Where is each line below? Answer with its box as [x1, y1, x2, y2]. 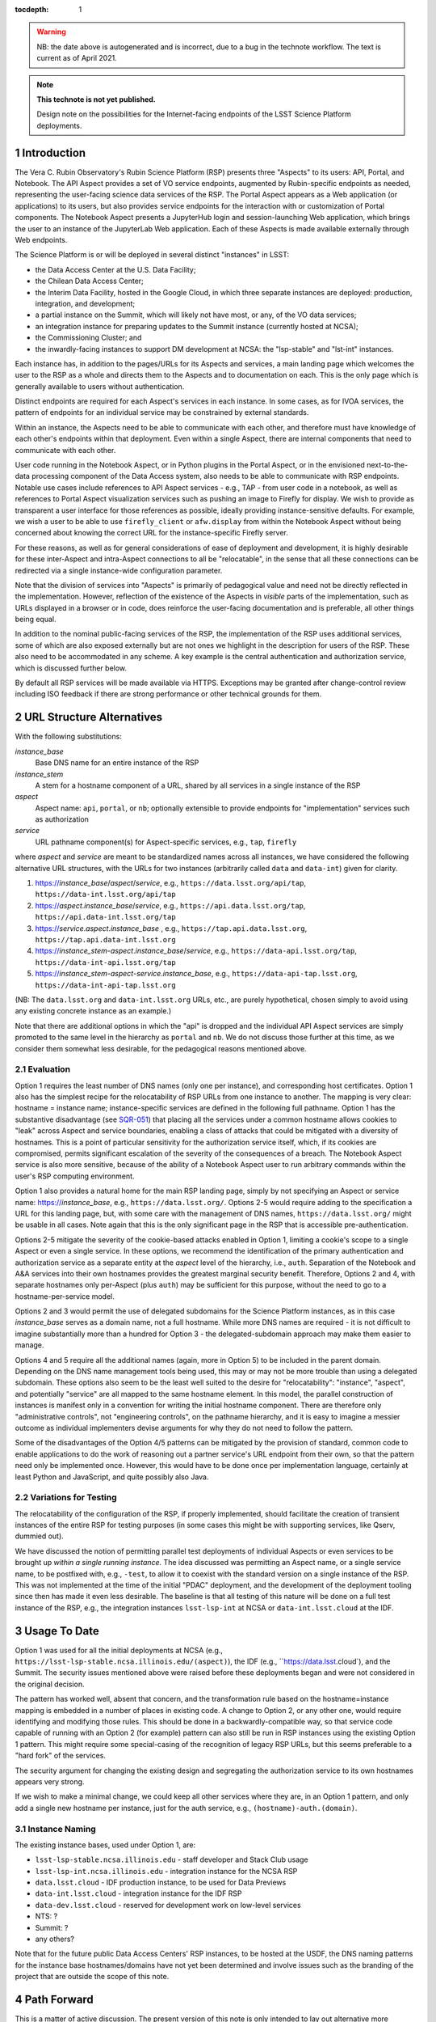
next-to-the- [366, 460, 409, 470]
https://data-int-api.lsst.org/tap [35, 958, 177, 967]
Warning [36, 27, 66, 36]
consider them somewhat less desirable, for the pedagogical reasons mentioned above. [15, 1043, 307, 1053]
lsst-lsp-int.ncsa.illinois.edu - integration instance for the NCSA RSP [35, 1866, 298, 1876]
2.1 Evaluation [15, 1064, 71, 1075]
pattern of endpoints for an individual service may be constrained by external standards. [15, 408, 309, 417]
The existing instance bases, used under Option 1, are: [15, 1840, 196, 1850]
